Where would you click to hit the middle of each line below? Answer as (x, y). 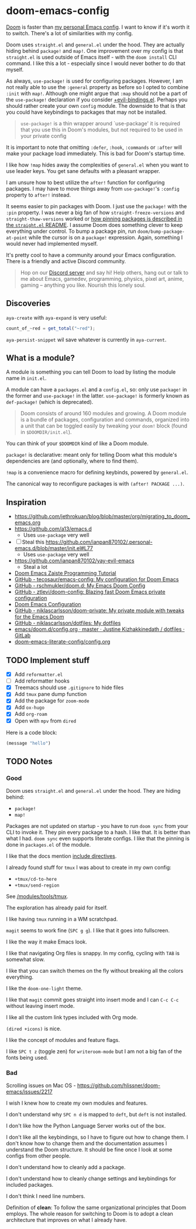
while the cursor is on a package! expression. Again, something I (106, 237)
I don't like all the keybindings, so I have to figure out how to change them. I (97, 1137)
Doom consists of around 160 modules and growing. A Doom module (103, 413)
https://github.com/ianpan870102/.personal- (99, 542)
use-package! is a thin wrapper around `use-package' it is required (100, 123)
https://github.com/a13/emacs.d (53, 529)
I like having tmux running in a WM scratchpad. (62, 919)
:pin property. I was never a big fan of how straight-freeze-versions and (95, 212)
